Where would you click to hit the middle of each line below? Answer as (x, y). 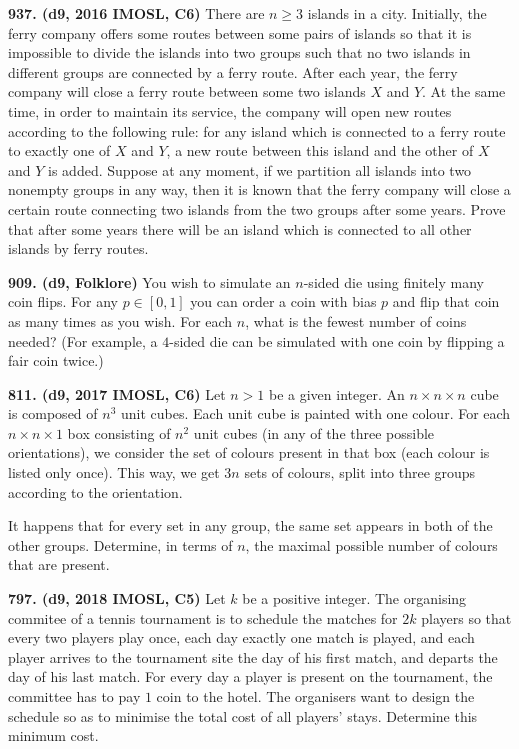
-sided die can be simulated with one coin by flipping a (337, 340)
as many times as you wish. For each (120, 320)
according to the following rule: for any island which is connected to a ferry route (257, 130)
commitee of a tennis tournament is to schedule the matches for (203, 617)
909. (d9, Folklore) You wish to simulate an (149, 281)
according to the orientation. (95, 491)
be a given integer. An (336, 393)
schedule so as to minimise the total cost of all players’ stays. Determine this (243, 715)
